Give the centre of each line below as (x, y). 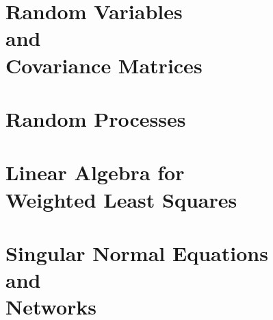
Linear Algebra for (95, 172)
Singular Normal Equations (137, 253)
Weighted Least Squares (121, 199)
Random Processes (96, 118)
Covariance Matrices (104, 65)
